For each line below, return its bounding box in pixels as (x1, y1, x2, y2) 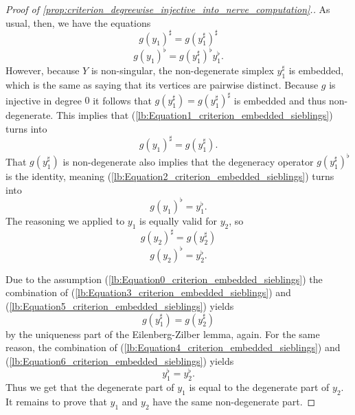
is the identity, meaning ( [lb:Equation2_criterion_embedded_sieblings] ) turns (5, 169, 334, 183)
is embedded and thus (233, 93, 326, 107)
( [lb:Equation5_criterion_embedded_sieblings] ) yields (5, 298, 234, 313)
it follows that (93, 93, 152, 107)
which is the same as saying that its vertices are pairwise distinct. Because (5, 77, 319, 91)
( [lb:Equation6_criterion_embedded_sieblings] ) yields (5, 353, 234, 368)
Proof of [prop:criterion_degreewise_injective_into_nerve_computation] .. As (5, 2, 330, 16)
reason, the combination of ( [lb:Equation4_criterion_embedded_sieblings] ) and (5, 340, 341, 355)
